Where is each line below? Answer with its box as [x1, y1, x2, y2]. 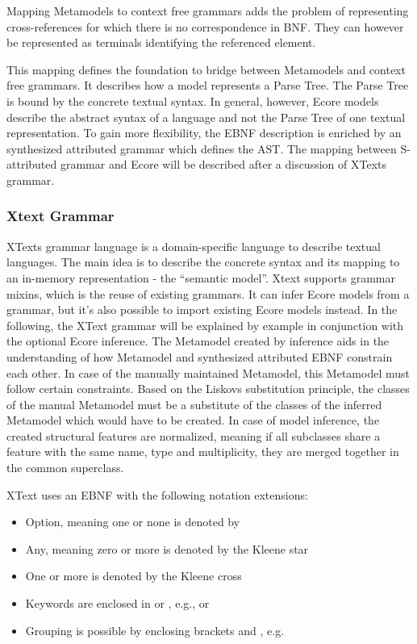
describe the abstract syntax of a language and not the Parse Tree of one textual [6, 108, 406, 125]
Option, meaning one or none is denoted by [25, 513, 240, 530]
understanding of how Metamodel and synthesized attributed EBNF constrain [6, 348, 393, 365]
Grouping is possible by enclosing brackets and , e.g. [25, 621, 285, 638]
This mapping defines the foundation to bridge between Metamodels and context [6, 61, 406, 77]
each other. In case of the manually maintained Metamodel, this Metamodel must [6, 364, 410, 381]
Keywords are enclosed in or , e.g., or [25, 595, 210, 612]
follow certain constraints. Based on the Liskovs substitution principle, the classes [6, 380, 410, 397]
